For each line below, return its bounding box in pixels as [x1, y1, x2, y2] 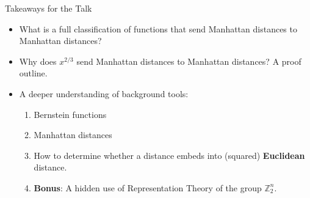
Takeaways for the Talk [5, 2, 92, 14]
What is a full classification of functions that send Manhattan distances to [19, 22, 297, 35]
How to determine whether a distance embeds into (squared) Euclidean [34, 148, 305, 161]
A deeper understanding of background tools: [19, 87, 189, 100]
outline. [19, 67, 48, 79]
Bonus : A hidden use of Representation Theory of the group [34, 181, 262, 194]
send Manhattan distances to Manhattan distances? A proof [76, 54, 301, 67]
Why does [19, 54, 57, 67]
